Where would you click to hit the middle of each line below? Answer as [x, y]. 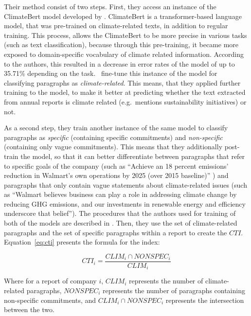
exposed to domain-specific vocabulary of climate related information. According [124, 54]
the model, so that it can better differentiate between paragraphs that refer [133, 156]
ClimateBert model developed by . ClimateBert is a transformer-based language [123, 16]
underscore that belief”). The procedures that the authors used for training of [120, 213]
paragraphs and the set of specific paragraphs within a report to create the [116, 232]
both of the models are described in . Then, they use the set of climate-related [121, 223]
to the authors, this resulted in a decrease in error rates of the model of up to [119, 63]
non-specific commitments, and [50, 300]
